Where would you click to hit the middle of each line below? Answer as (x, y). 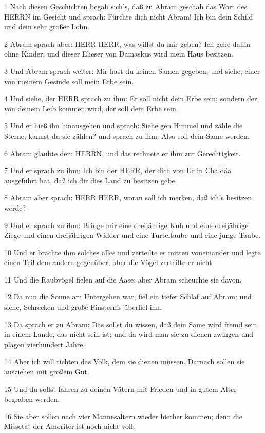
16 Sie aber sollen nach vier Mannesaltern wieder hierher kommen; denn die (123, 416)
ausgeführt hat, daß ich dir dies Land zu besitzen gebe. (91, 180)
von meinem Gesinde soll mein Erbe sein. (69, 81)
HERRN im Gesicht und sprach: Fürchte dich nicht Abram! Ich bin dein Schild (129, 16)
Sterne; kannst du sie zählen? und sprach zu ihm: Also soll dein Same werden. (127, 135)
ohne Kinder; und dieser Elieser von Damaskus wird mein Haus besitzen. (119, 54)
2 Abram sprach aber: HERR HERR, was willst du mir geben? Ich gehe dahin (127, 43)
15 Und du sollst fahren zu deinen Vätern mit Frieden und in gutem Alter (120, 389)
